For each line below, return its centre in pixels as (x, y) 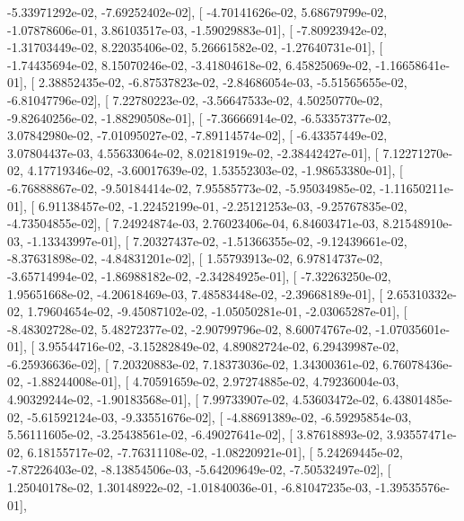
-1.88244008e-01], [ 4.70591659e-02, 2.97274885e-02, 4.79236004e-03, (213, 381)
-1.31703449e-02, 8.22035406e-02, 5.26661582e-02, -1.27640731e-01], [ (195, 47)
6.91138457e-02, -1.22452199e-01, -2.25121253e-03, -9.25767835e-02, (223, 205)
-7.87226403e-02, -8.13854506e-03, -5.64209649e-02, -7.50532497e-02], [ (199, 469)
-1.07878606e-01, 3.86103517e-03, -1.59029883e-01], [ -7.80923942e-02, (197, 29)
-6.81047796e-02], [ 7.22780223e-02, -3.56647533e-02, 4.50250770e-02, (195, 99)
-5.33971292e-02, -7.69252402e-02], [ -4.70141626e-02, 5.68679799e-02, (197, 12)
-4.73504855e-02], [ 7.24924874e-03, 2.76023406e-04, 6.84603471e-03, (193, 223)
